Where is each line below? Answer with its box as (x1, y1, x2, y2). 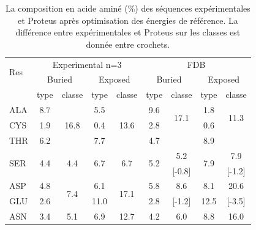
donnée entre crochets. (86, 37, 170, 50)
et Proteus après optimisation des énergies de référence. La (17, 13, 238, 26)
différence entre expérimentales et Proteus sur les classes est (15, 26, 241, 39)
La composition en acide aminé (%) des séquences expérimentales (5, 2, 250, 14)
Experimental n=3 (52, 57, 122, 70)
